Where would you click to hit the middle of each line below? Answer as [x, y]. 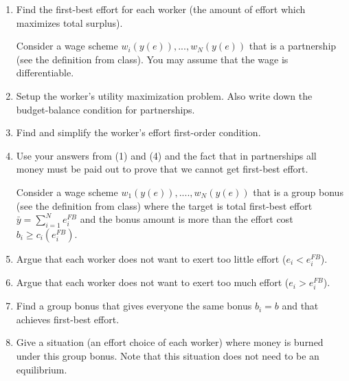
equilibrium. [42, 369]
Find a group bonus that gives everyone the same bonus [134, 306]
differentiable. [45, 73]
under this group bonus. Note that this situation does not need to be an [168, 356]
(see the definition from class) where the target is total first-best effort [164, 205]
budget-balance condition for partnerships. [105, 109]
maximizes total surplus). [69, 22]
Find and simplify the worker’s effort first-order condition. [138, 132]
